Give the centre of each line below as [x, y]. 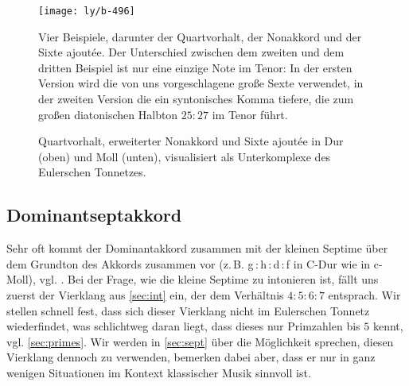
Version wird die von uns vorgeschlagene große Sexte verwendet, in [201, 83]
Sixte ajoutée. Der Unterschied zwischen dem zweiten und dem [191, 52]
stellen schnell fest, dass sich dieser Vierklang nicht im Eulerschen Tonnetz [188, 310]
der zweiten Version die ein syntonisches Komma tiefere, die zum [196, 99]
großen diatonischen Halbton [108, 114]
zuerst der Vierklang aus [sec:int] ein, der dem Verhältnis [145, 294]
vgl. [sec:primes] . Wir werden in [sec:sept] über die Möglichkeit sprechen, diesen [200, 341]
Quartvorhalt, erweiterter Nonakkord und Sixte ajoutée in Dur [191, 141]
